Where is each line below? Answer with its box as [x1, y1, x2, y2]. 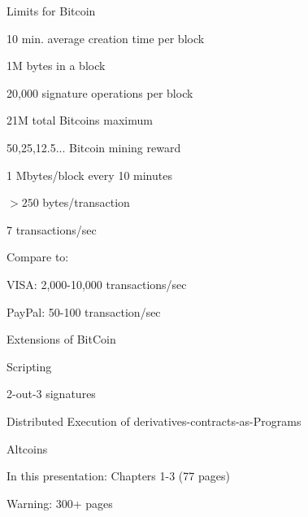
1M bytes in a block [7, 57, 106, 74]
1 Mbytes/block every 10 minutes [7, 166, 172, 183]
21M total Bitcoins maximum [7, 112, 153, 129]
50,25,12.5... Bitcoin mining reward [7, 138, 181, 156]
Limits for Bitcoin [7, 2, 96, 19]
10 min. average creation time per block [7, 29, 205, 46]
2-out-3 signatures [7, 385, 96, 402]
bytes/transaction [42, 194, 130, 211]
